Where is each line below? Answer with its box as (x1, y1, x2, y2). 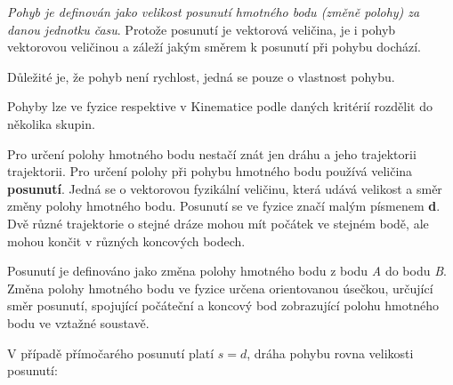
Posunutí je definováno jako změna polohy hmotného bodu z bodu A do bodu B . (7, 261, 447, 280)
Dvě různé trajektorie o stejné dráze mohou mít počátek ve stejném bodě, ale (7, 213, 429, 232)
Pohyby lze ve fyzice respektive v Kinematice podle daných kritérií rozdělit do (7, 97, 433, 116)
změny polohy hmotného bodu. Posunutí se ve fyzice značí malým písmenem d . (7, 197, 441, 215)
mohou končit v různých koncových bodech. (7, 231, 246, 250)
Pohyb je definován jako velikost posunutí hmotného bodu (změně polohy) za (7, 3, 420, 20)
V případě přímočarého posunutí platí (7, 343, 214, 362)
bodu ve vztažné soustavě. (7, 313, 150, 332)
